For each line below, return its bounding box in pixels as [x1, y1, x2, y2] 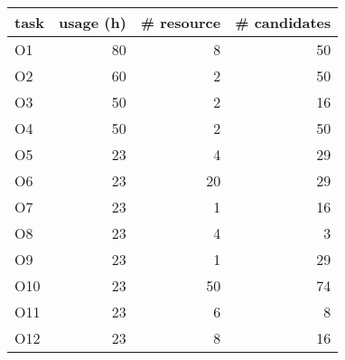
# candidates [235, 12, 331, 33]
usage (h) [59, 12, 126, 33]
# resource [140, 12, 221, 33]
